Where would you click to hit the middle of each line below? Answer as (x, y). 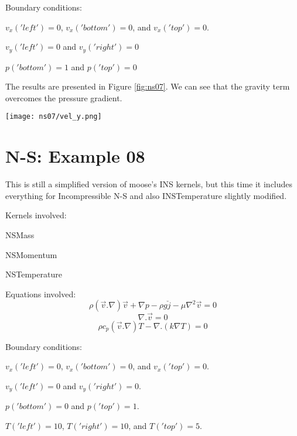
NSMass (20, 234)
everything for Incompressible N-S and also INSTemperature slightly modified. (146, 195)
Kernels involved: (36, 215)
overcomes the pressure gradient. (64, 97)
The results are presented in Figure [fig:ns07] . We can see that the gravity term (148, 86)
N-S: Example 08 (75, 156)
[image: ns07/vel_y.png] (54, 117)
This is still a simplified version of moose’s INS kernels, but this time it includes (149, 184)
